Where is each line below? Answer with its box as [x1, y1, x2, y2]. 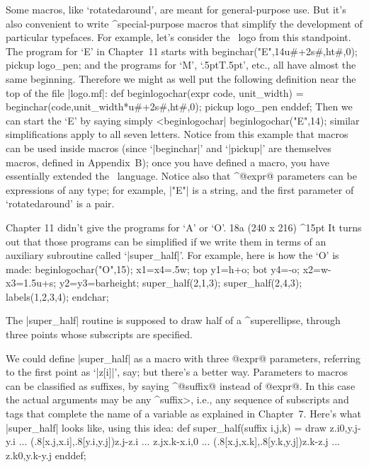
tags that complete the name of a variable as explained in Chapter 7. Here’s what [6, 406, 361, 421]
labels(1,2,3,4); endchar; [6, 289, 109, 304]
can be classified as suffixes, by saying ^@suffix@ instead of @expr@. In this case [6, 378, 356, 393]
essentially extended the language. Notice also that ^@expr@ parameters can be [6, 168, 357, 183]
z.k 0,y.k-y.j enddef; [6, 447, 86, 462]
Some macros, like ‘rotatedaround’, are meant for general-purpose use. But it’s [6, 2, 346, 16]
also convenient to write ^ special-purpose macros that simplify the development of [6, 16, 363, 30]
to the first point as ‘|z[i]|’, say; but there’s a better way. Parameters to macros [6, 364, 348, 379]
